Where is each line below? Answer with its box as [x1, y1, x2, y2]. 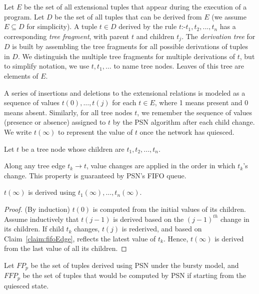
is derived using [28, 187, 76, 197]
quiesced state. [4, 280, 49, 290]
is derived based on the [113, 213, 184, 224]
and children [136, 31, 174, 41]
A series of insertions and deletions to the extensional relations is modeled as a [4, 87, 245, 98]
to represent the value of [58, 126, 133, 137]
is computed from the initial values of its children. [92, 203, 246, 214]
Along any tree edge [4, 160, 65, 171]
